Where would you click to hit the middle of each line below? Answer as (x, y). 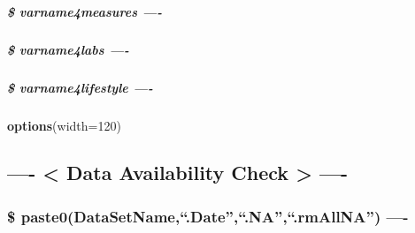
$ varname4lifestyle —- (80, 87)
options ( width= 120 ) (64, 125)
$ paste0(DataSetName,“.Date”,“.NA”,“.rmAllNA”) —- (208, 216)
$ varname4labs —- (68, 49)
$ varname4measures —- (85, 11)
